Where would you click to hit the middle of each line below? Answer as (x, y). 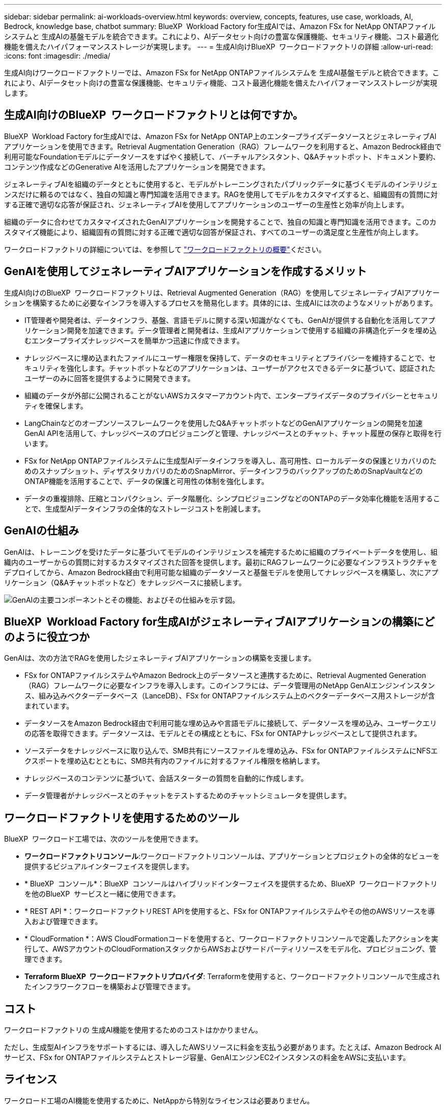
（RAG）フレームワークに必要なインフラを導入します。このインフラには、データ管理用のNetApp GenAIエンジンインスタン (230, 686)
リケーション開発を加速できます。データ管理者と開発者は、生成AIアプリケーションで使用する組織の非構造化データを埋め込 (231, 330)
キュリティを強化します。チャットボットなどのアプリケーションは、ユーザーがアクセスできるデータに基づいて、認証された (230, 368)
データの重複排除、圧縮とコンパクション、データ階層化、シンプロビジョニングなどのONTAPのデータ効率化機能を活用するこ (232, 498)
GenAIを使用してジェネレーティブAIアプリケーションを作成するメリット (186, 272)
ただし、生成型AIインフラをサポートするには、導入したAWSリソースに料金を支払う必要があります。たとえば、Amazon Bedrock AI (223, 1047)
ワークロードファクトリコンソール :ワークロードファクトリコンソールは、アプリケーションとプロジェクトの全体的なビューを (232, 856)
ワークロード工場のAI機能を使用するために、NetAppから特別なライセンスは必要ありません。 (159, 1100)
